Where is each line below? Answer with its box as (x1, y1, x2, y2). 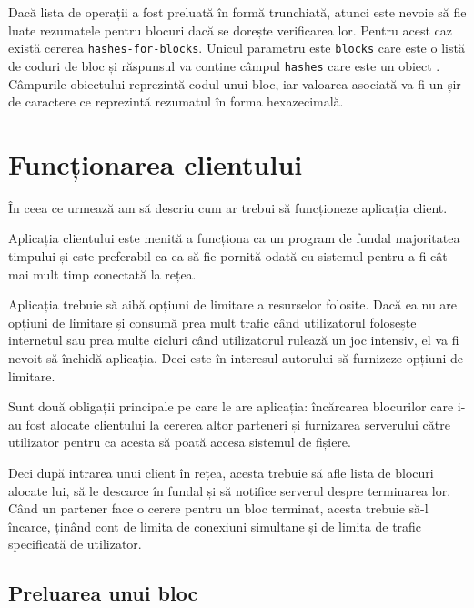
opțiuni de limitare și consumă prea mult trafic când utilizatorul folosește (8, 312, 417, 331)
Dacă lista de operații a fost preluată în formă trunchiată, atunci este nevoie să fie (8, 3, 467, 21)
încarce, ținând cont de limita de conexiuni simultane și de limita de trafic (8, 516, 422, 535)
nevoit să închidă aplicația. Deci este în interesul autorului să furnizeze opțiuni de (8, 348, 463, 367)
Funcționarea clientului (8, 145, 303, 182)
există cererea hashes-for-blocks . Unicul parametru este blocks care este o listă (8, 38, 465, 57)
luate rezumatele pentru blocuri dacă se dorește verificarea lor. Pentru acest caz (8, 20, 452, 39)
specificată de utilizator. (8, 534, 142, 553)
